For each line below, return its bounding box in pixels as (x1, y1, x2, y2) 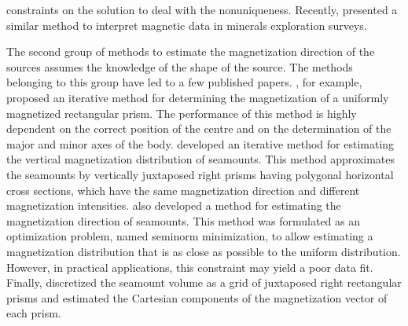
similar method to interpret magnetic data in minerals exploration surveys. (6, 16, 367, 33)
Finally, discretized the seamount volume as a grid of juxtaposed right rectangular (6, 274, 402, 291)
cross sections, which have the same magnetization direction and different (6, 181, 360, 198)
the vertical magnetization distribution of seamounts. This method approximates (6, 151, 395, 167)
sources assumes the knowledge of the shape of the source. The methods (6, 58, 353, 75)
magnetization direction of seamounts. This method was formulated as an (6, 212, 361, 229)
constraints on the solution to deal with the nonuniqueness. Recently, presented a (6, 2, 398, 17)
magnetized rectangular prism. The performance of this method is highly (6, 104, 357, 121)
